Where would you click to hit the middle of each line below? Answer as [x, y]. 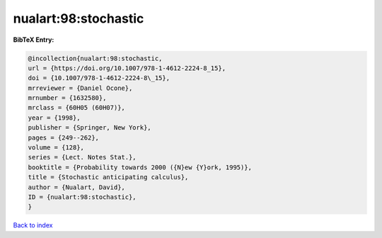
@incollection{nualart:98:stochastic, [95, 58]
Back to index [33, 225]
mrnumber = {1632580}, [67, 98]
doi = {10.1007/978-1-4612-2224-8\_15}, [99, 78]
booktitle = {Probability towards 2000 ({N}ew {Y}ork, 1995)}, [140, 167]
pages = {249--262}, [63, 137]
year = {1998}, [54, 118]
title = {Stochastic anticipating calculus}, [108, 177]
